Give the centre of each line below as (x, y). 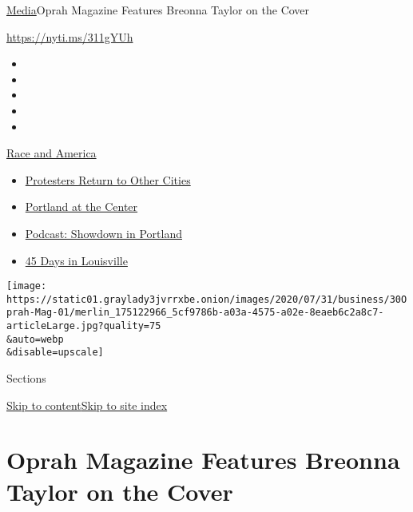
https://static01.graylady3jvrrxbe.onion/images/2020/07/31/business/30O (207, 299)
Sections (26, 378)
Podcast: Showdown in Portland (103, 233)
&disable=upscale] (55, 353)
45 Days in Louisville (76, 260)
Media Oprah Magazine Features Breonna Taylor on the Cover (158, 10)
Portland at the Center (81, 206)
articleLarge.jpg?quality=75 (84, 326)
